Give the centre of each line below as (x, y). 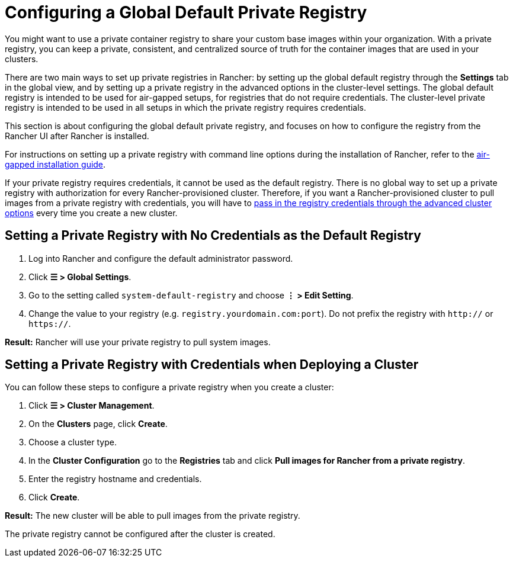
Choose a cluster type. (73, 442)
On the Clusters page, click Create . (98, 424)
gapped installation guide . (55, 164)
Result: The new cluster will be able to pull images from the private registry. (153, 516)
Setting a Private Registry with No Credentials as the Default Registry (213, 236)
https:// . (50, 323)
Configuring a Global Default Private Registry (186, 12)
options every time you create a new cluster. (91, 213)
